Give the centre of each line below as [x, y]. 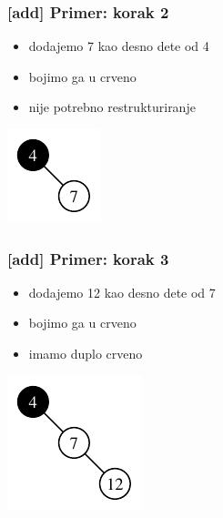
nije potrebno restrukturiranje [112, 107]
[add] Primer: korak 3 [88, 258]
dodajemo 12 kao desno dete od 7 [122, 292]
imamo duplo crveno [86, 353]
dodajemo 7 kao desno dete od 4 [119, 46]
